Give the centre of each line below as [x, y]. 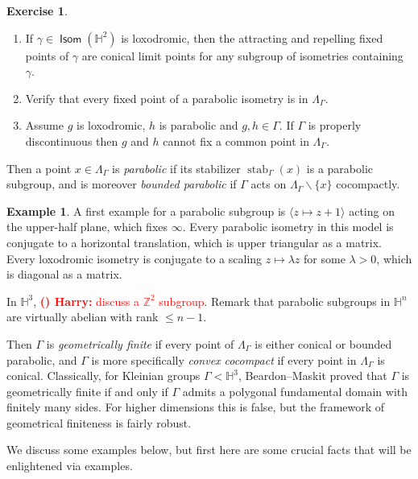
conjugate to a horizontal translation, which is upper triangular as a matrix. [195, 242]
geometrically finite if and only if [87, 391]
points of [47, 55]
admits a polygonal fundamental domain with [295, 391]
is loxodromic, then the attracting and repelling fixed [252, 37]
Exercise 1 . [37, 10]
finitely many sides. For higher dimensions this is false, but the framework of [196, 407]
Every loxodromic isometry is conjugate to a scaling [135, 258]
